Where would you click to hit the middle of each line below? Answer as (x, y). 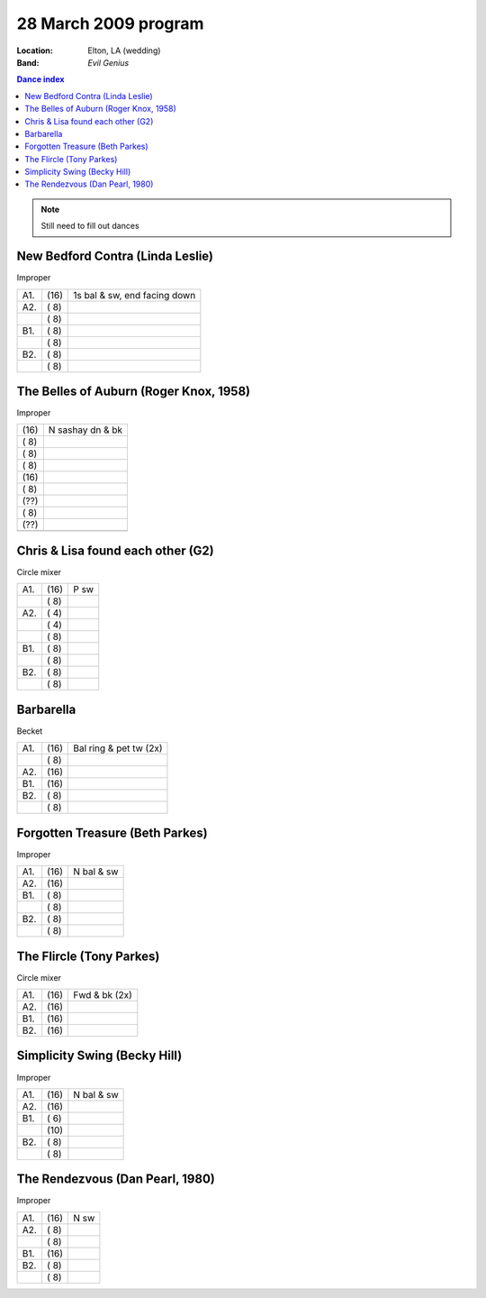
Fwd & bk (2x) (103, 995)
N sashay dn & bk (85, 430)
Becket (30, 731)
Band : (28, 62)
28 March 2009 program (110, 23)
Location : (35, 50)
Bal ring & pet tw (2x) (118, 748)
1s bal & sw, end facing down (135, 295)
